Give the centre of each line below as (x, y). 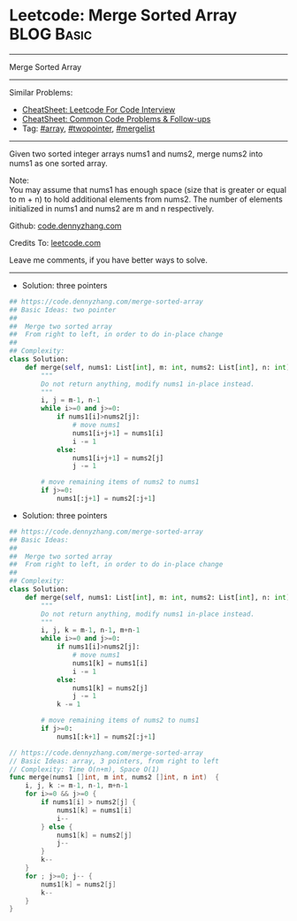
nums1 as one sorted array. (58, 163)
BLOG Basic (51, 34)
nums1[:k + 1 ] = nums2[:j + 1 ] (106, 737)
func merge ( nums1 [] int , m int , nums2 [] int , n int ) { (114, 778)
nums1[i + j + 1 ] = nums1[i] (118, 433)
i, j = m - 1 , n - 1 (71, 400)
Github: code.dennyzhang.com (65, 226)
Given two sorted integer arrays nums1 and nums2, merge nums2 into (136, 153)
